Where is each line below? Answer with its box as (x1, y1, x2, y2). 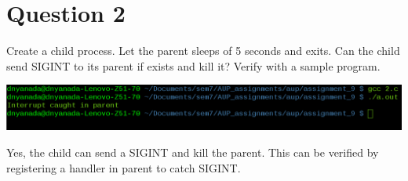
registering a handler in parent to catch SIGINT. (6, 159, 241, 176)
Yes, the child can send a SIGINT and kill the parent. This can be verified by (6, 143, 379, 160)
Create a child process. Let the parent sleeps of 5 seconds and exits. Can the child (6, 42, 400, 59)
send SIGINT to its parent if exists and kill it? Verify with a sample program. (6, 57, 381, 74)
